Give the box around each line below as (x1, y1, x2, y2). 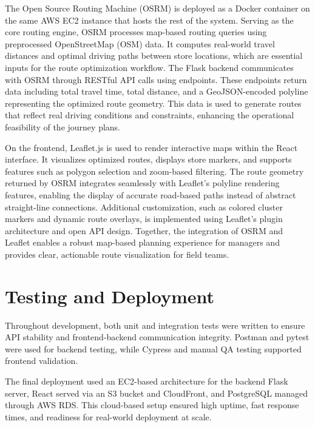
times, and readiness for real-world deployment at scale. (5, 410, 212, 423)
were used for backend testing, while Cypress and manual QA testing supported (5, 342, 302, 355)
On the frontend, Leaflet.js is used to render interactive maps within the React (5, 141, 298, 153)
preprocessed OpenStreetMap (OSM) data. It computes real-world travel (5, 37, 275, 50)
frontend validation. (5, 354, 78, 367)
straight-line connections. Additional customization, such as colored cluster (5, 200, 283, 213)
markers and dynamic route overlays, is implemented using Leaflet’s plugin (5, 212, 283, 225)
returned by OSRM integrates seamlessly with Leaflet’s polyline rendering (5, 177, 280, 189)
